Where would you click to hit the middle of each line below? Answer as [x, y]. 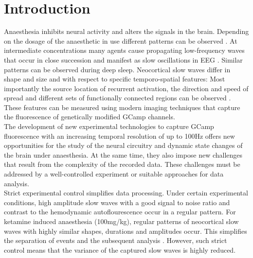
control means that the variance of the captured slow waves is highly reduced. [120, 250]
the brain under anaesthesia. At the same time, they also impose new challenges [123, 154]
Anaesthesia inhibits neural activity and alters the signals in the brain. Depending [126, 31]
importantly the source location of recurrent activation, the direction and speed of [126, 88]
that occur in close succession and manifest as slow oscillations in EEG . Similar [123, 59]
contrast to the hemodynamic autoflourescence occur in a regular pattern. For [120, 212]
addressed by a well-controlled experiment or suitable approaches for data [114, 174]
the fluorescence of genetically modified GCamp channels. [90, 117]
